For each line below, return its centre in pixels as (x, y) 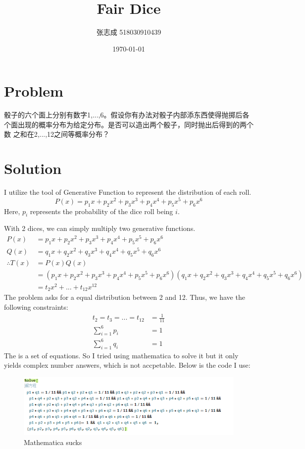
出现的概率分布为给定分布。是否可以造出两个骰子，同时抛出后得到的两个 (135, 124)
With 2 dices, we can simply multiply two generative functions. (100, 228)
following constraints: (36, 307)
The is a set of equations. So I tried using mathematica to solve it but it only (121, 355)
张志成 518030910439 (129, 32)
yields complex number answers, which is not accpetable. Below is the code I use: (127, 365)
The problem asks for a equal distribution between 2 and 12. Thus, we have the (125, 297)
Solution (33, 168)
